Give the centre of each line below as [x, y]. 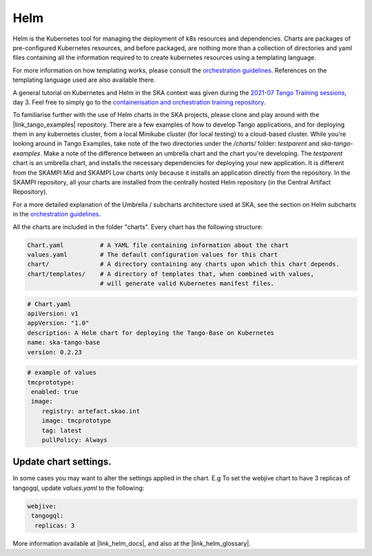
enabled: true [55, 392]
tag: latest [62, 430]
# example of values [62, 373]
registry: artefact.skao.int [91, 411]
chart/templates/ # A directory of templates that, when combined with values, [171, 274]
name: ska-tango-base [64, 343]
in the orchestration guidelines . [57, 214]
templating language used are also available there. [84, 80]
